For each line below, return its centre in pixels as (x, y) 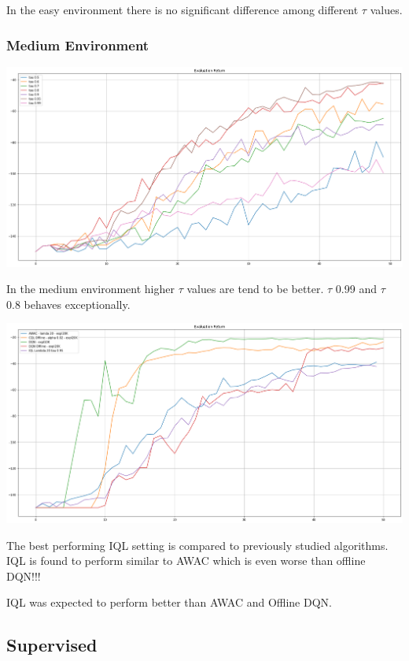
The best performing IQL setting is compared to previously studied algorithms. (197, 545)
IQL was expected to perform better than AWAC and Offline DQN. (169, 602)
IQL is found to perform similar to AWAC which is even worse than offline (186, 561)
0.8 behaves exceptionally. (68, 304)
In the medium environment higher (90, 289)
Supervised (52, 645)
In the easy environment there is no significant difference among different (182, 9)
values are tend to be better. (255, 289)
